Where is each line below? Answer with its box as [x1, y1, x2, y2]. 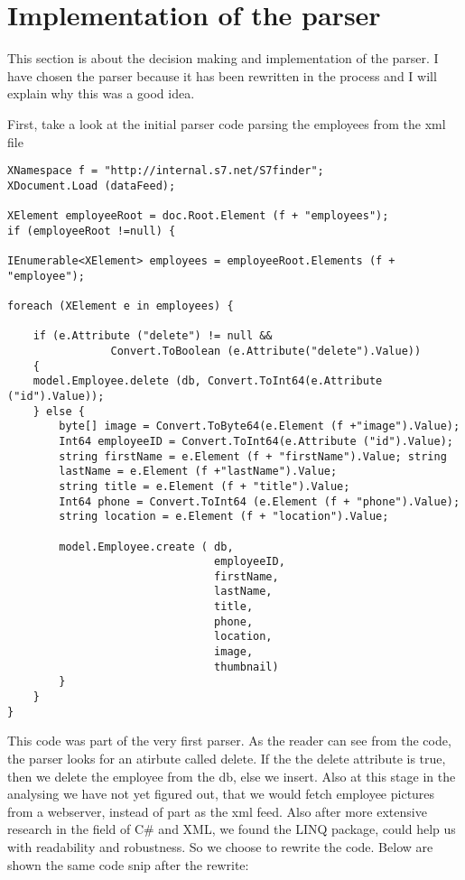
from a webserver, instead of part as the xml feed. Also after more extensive [7, 801, 427, 820]
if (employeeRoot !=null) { [7, 224, 176, 237]
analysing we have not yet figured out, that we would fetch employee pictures [7, 784, 435, 803]
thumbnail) [214, 660, 279, 673]
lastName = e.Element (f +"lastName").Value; [59, 465, 338, 478]
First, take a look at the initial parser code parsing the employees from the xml [7, 114, 446, 133]
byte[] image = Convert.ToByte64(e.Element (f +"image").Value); [59, 420, 460, 433]
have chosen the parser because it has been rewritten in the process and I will [7, 66, 437, 85]
